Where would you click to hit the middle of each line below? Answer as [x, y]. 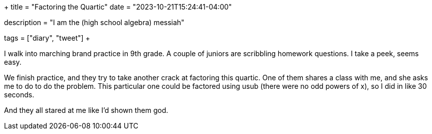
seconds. [19, 95]
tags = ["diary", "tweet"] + [47, 38]
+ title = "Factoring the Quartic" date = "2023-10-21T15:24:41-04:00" [118, 7]
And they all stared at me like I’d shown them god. [86, 110]
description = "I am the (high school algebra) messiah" [94, 22]
